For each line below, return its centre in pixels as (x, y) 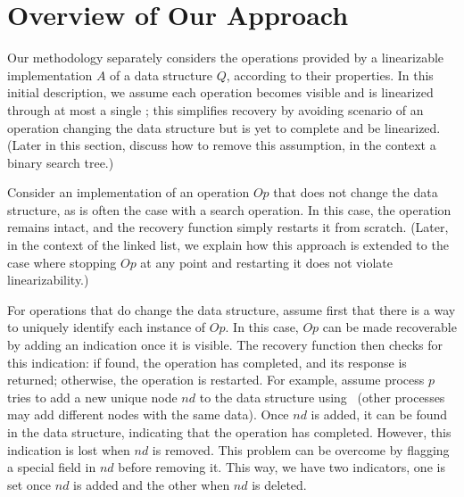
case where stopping (62, 262)
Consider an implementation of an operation (128, 192)
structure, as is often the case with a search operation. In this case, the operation (229, 209)
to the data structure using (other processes (322, 397)
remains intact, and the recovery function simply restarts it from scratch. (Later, (228, 227)
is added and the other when (152, 484)
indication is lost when (69, 449)
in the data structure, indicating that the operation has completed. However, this (229, 432)
